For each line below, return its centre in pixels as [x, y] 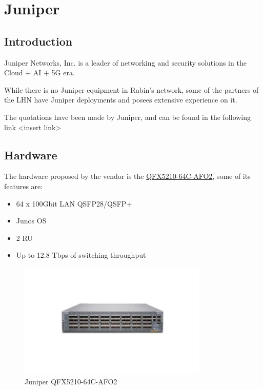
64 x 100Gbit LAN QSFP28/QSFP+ [74, 203]
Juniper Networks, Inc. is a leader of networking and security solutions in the [125, 62]
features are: [24, 186]
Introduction [38, 41]
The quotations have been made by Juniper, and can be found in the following [128, 117]
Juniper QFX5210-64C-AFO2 [71, 382]
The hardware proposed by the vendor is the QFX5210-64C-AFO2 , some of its [127, 176]
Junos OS [31, 221]
